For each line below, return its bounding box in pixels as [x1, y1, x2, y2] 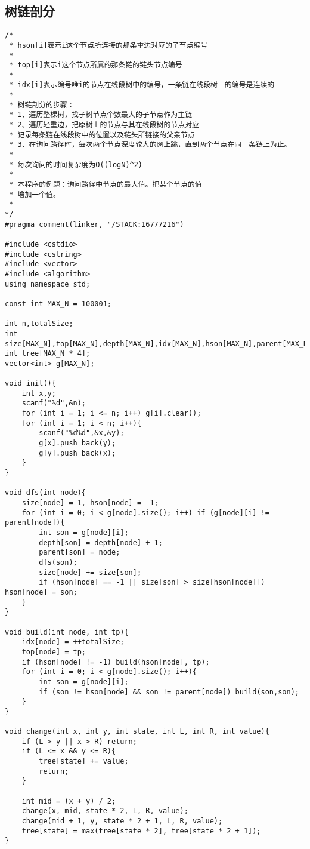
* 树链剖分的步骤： [9, 100, 75, 109]
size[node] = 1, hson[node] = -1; [21, 499, 159, 507]
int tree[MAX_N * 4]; [5, 349, 91, 358]
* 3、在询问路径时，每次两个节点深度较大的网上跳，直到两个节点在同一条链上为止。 [9, 140, 292, 149]
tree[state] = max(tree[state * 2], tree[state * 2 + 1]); [21, 826, 261, 835]
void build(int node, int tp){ [5, 627, 129, 636]
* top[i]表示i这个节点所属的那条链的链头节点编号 [9, 61, 182, 70]
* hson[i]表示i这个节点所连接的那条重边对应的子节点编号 [9, 41, 208, 50]
